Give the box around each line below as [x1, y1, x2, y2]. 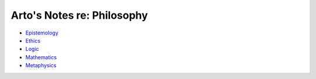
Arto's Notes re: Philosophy [11, 9, 149, 22]
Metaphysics [25, 62, 57, 69]
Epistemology [25, 29, 59, 36]
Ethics [25, 37, 41, 44]
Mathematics [25, 53, 57, 61]
